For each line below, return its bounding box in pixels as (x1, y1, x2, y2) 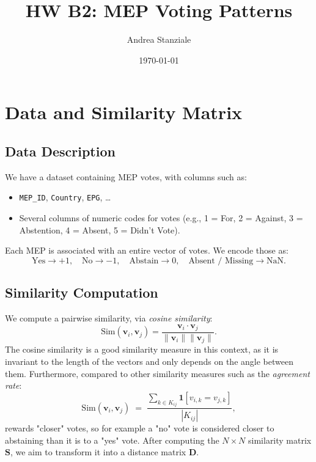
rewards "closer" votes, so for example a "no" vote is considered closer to (5, 422, 274, 435)
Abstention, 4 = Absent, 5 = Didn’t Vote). (19, 223, 180, 236)
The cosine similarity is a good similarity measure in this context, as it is (5, 343, 279, 356)
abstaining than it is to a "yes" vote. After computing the (5, 433, 219, 446)
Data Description (5, 141, 116, 160)
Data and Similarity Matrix (5, 100, 243, 125)
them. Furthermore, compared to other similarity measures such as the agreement (5, 367, 310, 380)
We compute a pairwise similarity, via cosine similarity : (5, 311, 213, 324)
